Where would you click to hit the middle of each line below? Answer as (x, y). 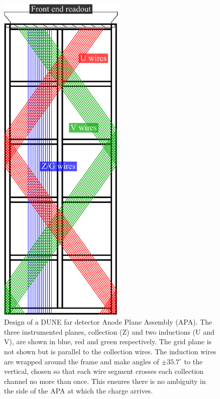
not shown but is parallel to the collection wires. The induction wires (110, 351)
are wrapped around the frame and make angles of (82, 361)
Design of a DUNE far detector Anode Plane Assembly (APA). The (108, 322)
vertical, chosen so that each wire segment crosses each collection (104, 371)
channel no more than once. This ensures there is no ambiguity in (105, 381)
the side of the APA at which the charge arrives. (79, 391)
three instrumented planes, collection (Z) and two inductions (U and (109, 331)
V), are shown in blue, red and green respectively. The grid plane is (108, 341)
